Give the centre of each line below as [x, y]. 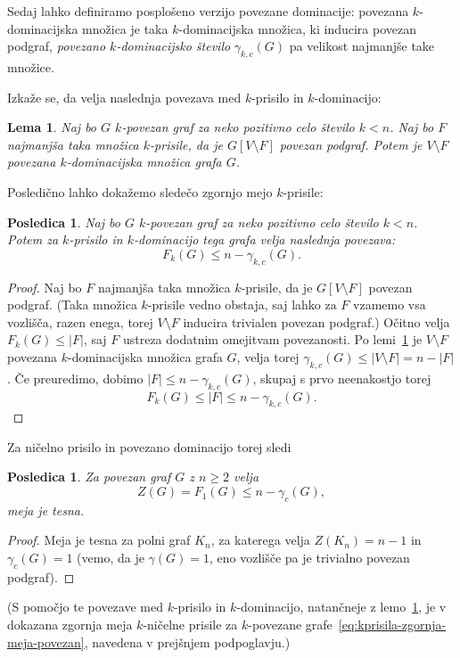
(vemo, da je [111, 558]
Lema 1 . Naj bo [52, 127]
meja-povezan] [46, 642]
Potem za [33, 239]
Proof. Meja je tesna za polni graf [99, 540]
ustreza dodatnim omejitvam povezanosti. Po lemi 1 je [272, 339]
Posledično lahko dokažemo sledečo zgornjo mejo [140, 191]
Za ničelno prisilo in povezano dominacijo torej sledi [149, 446]
